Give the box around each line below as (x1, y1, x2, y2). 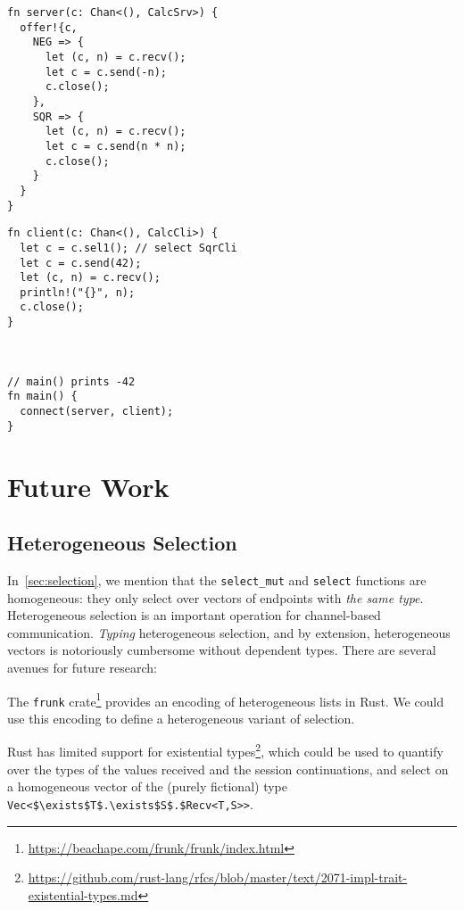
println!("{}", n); (20, 285, 136, 299)
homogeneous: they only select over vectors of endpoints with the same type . (7, 588, 424, 607)
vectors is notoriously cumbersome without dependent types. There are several (7, 641, 436, 659)
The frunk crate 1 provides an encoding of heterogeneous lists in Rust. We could (7, 689, 444, 710)
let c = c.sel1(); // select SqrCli (20, 241, 237, 254)
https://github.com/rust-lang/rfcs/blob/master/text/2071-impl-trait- (28, 868, 408, 887)
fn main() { (7, 390, 78, 403)
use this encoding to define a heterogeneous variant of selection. (7, 708, 355, 727)
